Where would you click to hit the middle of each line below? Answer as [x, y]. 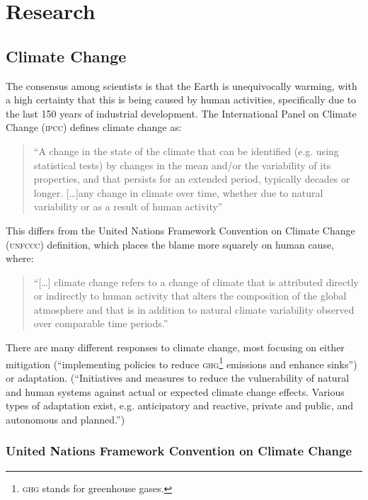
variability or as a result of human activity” [128, 206]
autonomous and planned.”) [65, 419]
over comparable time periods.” [101, 323]
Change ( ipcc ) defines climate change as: [94, 127]
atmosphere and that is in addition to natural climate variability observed [194, 309]
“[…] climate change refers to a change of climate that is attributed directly [196, 282]
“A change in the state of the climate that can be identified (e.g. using [186, 150]
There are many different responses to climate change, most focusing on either [175, 347]
